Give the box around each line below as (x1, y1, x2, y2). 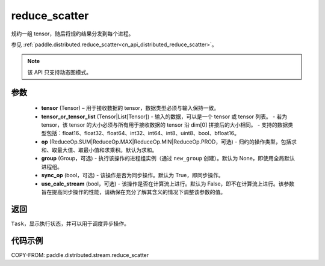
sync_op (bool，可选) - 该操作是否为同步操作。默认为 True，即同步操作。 (41, 172, 224, 179)
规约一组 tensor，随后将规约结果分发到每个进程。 (11, 30, 134, 37)
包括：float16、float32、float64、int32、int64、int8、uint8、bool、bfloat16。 (46, 130, 240, 137)
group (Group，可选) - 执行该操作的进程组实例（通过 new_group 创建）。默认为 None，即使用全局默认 (41, 155, 295, 162)
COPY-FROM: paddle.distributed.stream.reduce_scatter (11, 251, 149, 258)
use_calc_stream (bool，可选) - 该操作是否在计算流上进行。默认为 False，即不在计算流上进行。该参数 (41, 180, 295, 187)
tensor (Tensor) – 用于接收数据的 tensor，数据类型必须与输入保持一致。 (41, 104, 220, 112)
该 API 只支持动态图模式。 (27, 68, 92, 76)
